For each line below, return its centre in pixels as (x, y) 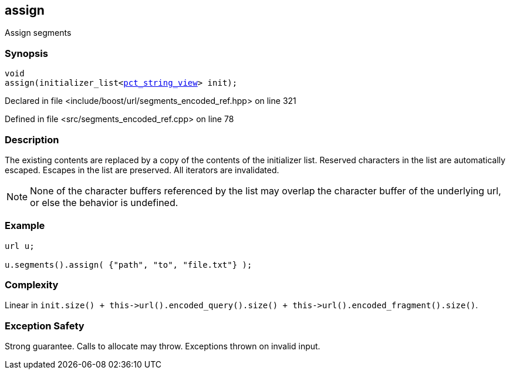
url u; (20, 246)
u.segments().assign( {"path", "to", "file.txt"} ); (129, 265)
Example (25, 226)
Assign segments (38, 33)
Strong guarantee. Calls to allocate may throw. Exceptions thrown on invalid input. (163, 346)
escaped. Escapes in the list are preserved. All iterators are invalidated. (142, 170)
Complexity (32, 285)
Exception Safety (45, 326)
